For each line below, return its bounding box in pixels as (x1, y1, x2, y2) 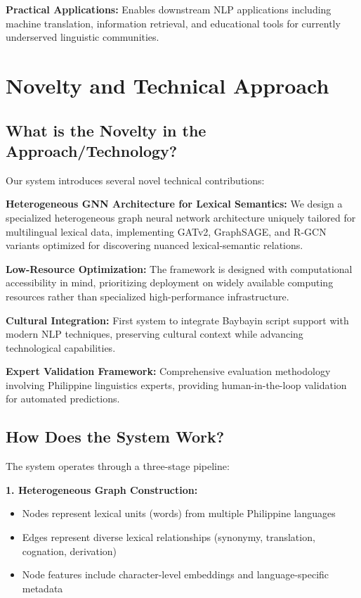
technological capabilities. (6, 340, 116, 355)
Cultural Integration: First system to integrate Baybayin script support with (6, 312, 349, 327)
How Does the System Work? (6, 426, 225, 447)
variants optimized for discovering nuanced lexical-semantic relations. (6, 238, 303, 253)
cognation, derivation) (22, 543, 117, 558)
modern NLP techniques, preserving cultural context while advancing (6, 326, 303, 341)
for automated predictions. (6, 391, 120, 406)
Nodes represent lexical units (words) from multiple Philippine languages (22, 506, 336, 521)
